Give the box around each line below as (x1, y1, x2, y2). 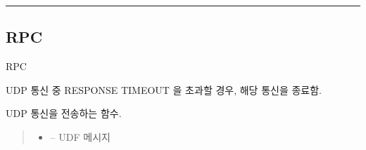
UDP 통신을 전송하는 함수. (6, 106, 122, 121)
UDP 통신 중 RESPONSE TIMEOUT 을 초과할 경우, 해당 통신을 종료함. (6, 82, 322, 97)
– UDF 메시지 (50, 129, 111, 144)
